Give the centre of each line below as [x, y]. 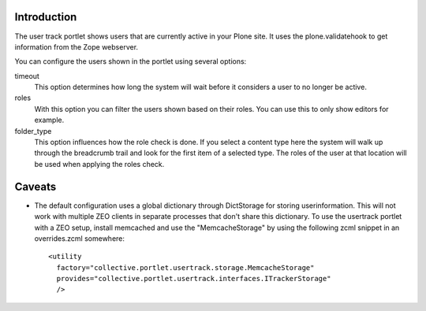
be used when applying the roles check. [99, 164]
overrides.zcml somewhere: [80, 238]
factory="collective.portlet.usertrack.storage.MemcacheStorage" [185, 267]
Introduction [46, 17]
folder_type [33, 131]
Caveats [35, 186]
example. [49, 120]
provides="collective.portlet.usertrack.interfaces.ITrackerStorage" [194, 279]
